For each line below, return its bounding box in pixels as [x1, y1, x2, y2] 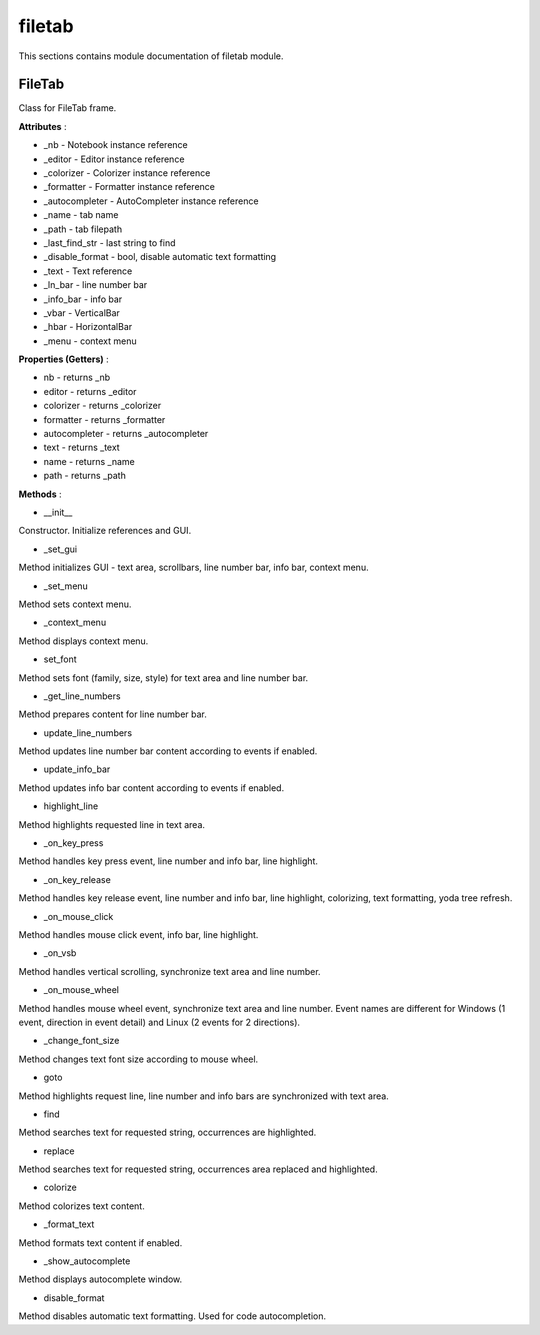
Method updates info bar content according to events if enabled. [18, 781, 285, 794]
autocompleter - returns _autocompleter [43, 428, 209, 440]
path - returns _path [43, 470, 127, 482]
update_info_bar [43, 763, 111, 775]
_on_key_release [43, 873, 112, 885]
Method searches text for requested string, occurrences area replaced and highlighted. [18, 1163, 379, 1175]
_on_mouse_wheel [43, 984, 120, 996]
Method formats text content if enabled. [18, 1236, 183, 1249]
